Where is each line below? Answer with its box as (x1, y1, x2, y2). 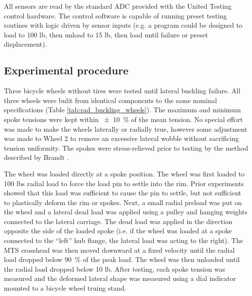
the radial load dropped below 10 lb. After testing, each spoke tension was (4, 263, 225, 274)
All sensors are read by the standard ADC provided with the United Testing (4, 1, 232, 11)
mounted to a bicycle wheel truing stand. (4, 283, 126, 293)
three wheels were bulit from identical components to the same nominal (4, 95, 217, 105)
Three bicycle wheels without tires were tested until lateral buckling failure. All (4, 86, 241, 96)
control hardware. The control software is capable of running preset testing (4, 10, 227, 20)
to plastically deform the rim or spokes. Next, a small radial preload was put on (4, 197, 242, 207)
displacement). (4, 39, 47, 49)
